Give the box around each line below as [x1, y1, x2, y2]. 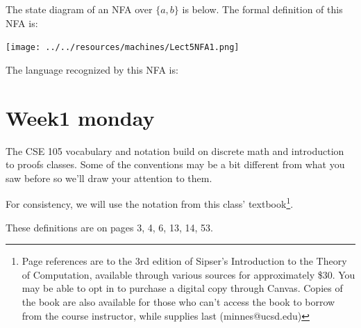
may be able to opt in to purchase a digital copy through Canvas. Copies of [22, 281, 343, 295]
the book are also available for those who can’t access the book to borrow [22, 294, 335, 309]
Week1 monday [6, 103, 155, 131]
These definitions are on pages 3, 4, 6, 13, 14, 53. [6, 220, 213, 234]
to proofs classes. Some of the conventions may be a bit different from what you [6, 157, 345, 172]
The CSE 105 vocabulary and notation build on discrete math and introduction [6, 143, 344, 158]
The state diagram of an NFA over [6, 2, 153, 16]
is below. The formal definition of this [182, 2, 343, 16]
